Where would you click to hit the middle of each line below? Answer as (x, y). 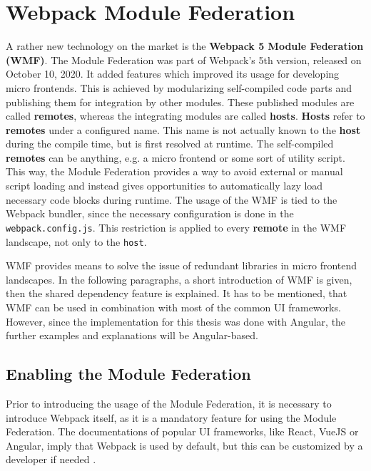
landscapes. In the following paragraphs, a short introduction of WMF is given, (179, 279)
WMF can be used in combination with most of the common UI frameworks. (173, 307)
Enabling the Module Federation (128, 374)
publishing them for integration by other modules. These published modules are (180, 102)
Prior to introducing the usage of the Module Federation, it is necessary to (169, 403)
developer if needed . (51, 459)
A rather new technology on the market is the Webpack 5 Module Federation (185, 46)
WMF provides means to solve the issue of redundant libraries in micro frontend (182, 265)
